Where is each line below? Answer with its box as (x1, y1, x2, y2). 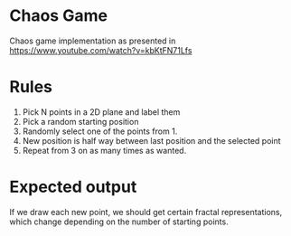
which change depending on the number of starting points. (9, 216, 229, 227)
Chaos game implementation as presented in (9, 35, 176, 46)
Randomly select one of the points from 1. (22, 126, 178, 137)
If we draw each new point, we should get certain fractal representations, (9, 206, 283, 217)
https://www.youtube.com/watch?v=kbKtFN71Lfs (9, 44, 192, 55)
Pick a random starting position (22, 116, 139, 127)
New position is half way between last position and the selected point (22, 135, 282, 146)
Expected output (9, 177, 137, 197)
